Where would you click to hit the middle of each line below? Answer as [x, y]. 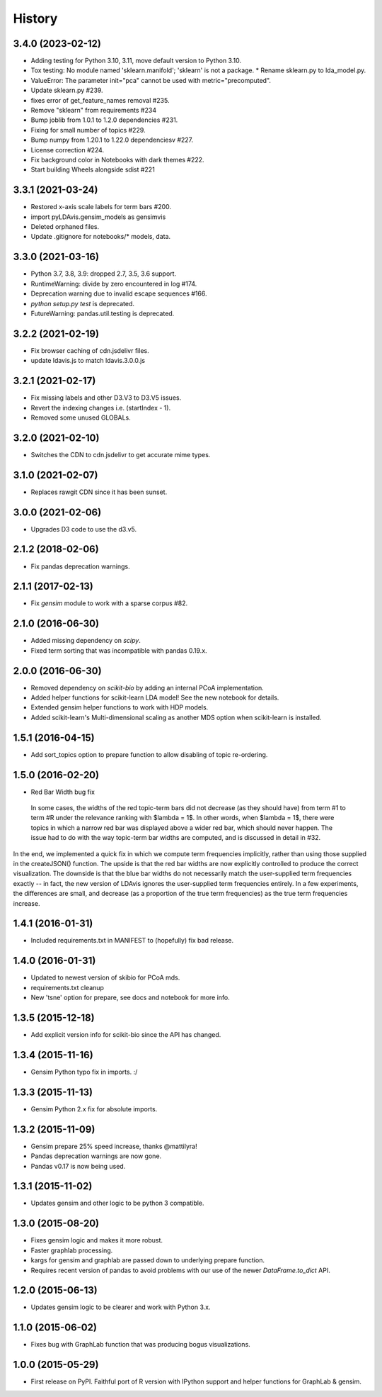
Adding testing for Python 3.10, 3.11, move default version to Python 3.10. [136, 61]
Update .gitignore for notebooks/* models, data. [101, 237]
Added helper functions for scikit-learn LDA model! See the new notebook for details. [155, 697]
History [35, 18]
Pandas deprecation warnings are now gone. [96, 1156]
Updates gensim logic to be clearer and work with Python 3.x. [121, 1307]
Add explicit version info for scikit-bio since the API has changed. [126, 1035]
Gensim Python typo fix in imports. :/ [84, 1072]
